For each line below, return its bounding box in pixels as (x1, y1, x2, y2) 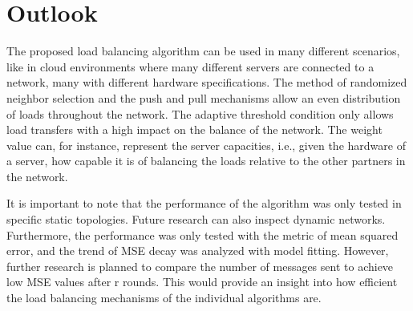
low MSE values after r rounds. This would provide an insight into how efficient (6, 273, 398, 290)
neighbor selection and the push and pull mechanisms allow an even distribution (6, 89, 401, 106)
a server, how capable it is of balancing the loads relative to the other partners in (6, 152, 406, 169)
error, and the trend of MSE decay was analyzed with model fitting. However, (6, 242, 389, 259)
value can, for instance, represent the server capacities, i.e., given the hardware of (6, 136, 406, 153)
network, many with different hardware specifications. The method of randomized (6, 74, 407, 91)
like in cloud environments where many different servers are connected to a (6, 58, 375, 75)
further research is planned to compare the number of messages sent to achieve (6, 257, 394, 274)
